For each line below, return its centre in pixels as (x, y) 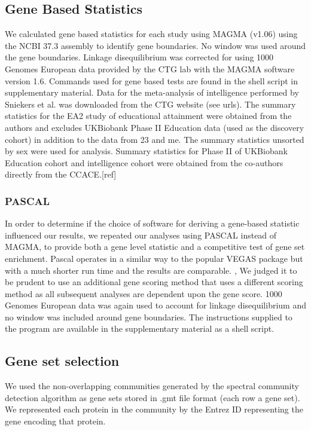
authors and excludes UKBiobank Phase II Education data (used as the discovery (155, 127)
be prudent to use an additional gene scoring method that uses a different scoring (154, 282)
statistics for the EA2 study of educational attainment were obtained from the (148, 116)
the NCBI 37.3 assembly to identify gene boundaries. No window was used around (155, 45)
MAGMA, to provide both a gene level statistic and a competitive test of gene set (155, 247)
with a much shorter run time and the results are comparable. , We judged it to (151, 270)
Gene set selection (62, 361)
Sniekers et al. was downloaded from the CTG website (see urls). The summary (150, 104)
